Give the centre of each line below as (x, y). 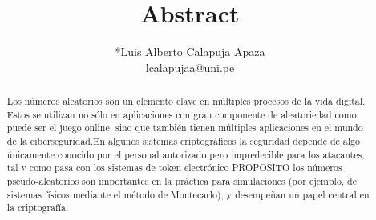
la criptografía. (38, 208)
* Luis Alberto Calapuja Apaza (190, 52)
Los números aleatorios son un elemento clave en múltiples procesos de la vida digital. (186, 101)
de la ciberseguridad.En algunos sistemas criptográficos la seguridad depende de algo (183, 141)
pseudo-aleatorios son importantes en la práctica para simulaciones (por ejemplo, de (182, 181)
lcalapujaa (170, 67)
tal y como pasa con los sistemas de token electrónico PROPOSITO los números (174, 168)
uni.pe (219, 67)
